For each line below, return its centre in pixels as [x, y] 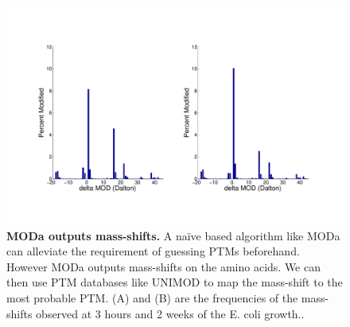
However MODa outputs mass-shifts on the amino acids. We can [163, 266]
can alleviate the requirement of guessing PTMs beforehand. [153, 251]
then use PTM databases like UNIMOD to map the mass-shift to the [175, 282]
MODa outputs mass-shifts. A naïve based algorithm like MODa [173, 235]
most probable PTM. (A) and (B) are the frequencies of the [152, 298]
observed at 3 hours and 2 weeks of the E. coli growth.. [170, 313]
